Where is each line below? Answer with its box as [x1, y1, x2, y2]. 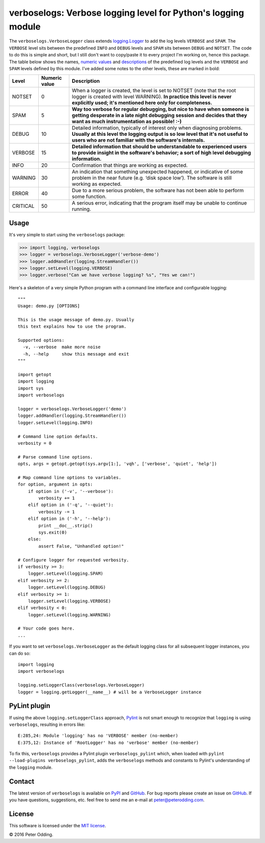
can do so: [9, 650, 30, 656]
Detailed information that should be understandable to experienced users [72, 143, 247, 150]
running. [72, 206, 91, 213]
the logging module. [9, 764, 53, 770]
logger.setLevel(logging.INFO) [18, 420, 93, 425]
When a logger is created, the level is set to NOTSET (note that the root [72, 87, 237, 94]
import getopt [18, 372, 52, 378]
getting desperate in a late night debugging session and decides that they [72, 112, 247, 119]
